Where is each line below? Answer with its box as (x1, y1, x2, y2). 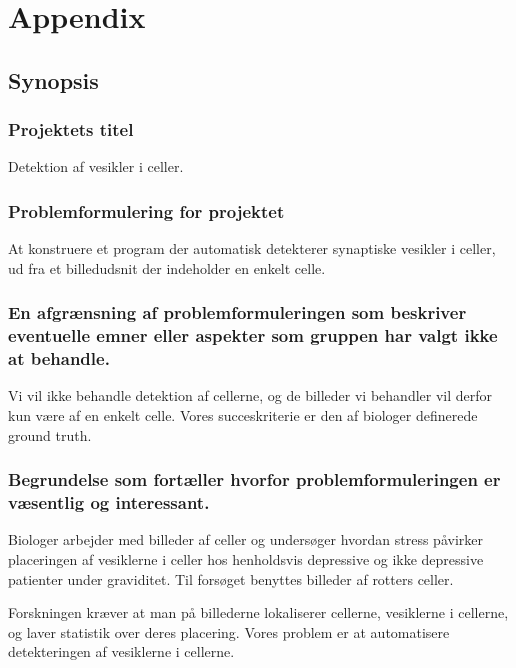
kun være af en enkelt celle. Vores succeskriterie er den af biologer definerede (8, 405, 478, 426)
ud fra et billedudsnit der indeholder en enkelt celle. (8, 257, 326, 278)
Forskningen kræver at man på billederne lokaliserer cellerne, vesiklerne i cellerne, (8, 602, 509, 623)
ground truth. (8, 424, 92, 445)
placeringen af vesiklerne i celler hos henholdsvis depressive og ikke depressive (8, 548, 484, 569)
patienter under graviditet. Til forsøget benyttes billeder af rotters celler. (8, 568, 454, 589)
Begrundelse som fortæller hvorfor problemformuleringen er (8, 467, 501, 492)
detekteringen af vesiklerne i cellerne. (8, 641, 235, 662)
